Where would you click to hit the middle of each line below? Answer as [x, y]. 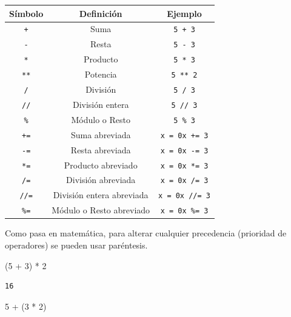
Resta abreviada [101, 149]
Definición [101, 13]
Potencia [101, 74]
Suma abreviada [101, 134]
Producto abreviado [101, 165]
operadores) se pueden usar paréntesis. [76, 245]
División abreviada [101, 180]
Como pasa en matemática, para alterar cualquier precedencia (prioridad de [146, 233]
